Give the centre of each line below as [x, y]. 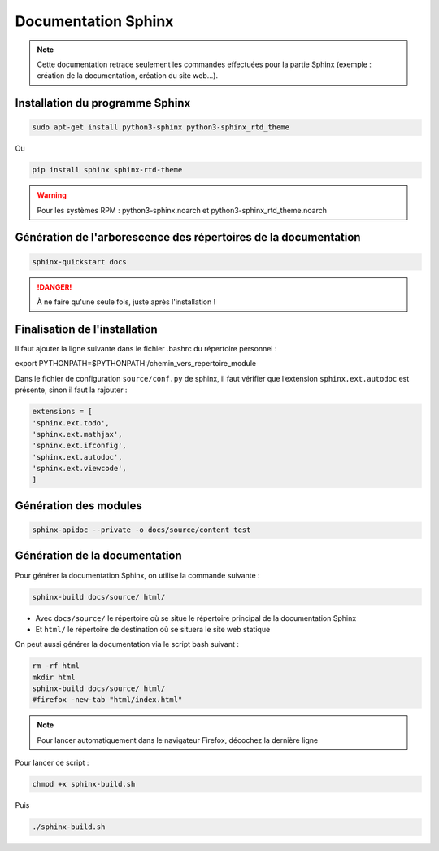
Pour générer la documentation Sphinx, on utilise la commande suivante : [137, 575]
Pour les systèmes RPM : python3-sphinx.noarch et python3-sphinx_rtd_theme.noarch [182, 210]
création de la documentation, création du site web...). [128, 76]
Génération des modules [78, 506]
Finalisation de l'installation [86, 329]
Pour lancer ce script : [52, 763]
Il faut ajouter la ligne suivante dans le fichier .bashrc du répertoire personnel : [146, 348]
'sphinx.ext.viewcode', [80, 469]
